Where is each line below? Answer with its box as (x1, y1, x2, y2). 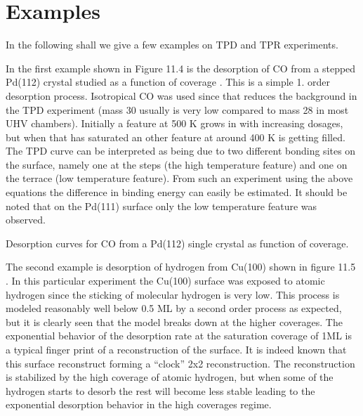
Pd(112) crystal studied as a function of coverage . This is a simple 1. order (6, 74, 331, 89)
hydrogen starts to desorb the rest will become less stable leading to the (6, 383, 315, 398)
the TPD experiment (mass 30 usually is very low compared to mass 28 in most (6, 102, 349, 117)
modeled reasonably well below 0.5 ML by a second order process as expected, (6, 301, 342, 316)
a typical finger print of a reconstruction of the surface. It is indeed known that (6, 342, 347, 356)
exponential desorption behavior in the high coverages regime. (6, 397, 272, 412)
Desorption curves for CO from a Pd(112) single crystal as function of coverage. (6, 235, 349, 250)
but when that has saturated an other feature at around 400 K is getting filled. (6, 129, 345, 144)
